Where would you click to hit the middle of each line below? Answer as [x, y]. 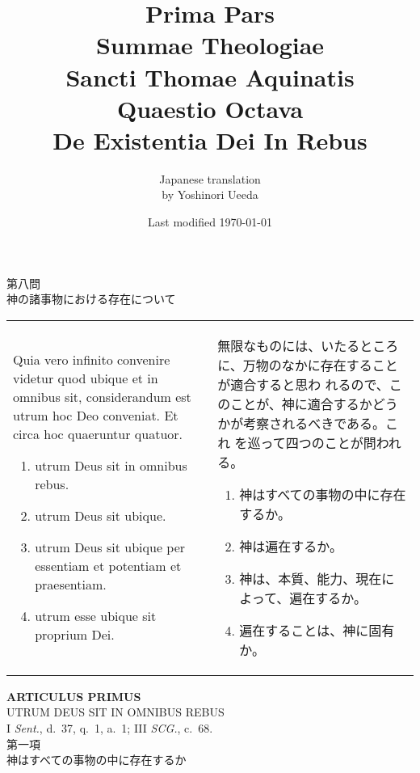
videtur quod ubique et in [86, 378]
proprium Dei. [75, 635]
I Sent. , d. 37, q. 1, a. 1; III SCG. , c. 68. [110, 728]
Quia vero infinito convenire [92, 360]
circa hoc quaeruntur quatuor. [98, 434]
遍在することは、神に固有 [317, 630]
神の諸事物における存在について [91, 299]
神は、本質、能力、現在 [311, 578]
